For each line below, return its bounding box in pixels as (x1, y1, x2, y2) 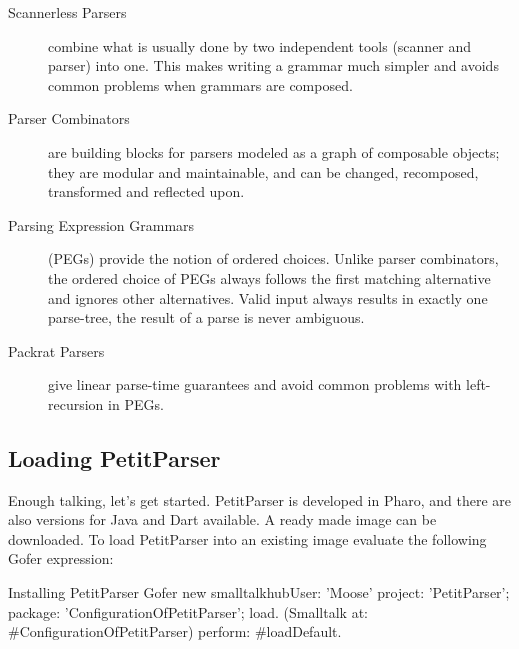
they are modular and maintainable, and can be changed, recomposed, (48, 161, 479, 182)
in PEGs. (108, 393, 164, 414)
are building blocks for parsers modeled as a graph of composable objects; (48, 141, 500, 162)
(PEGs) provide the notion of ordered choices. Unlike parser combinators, (48, 248, 499, 269)
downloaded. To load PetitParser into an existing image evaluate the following (8, 528, 487, 549)
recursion (48, 393, 104, 414)
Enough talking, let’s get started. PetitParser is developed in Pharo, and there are (8, 489, 512, 510)
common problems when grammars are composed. (48, 74, 353, 95)
